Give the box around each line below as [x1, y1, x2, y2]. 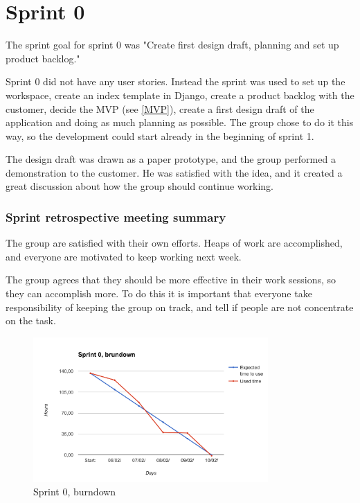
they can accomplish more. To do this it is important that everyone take [6, 286, 312, 301]
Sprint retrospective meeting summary [6, 208, 226, 225]
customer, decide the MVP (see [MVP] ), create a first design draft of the [6, 101, 314, 116]
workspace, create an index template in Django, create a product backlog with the [6, 87, 354, 102]
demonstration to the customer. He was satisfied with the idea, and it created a [6, 165, 343, 179]
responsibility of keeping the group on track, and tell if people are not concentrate [6, 299, 354, 314]
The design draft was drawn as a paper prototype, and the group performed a [6, 152, 336, 166]
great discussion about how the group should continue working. [6, 179, 274, 193]
